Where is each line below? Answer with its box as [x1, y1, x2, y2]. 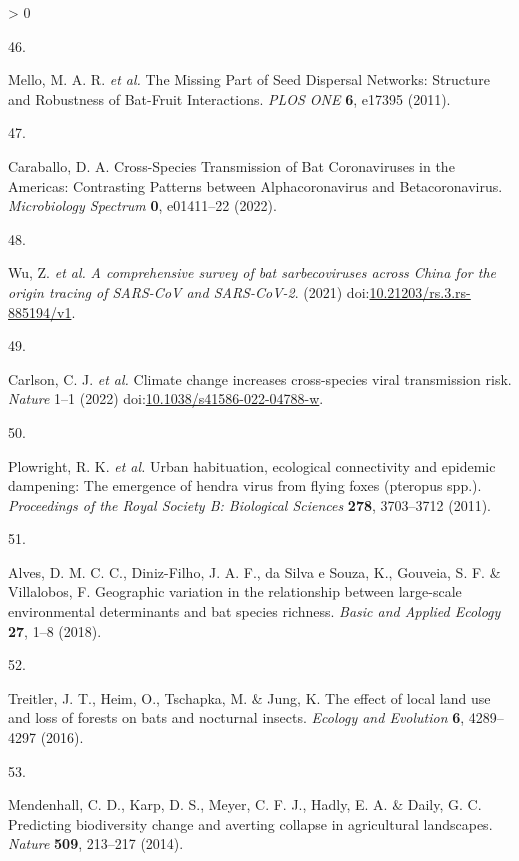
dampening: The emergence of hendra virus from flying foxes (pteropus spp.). [8, 475, 482, 496]
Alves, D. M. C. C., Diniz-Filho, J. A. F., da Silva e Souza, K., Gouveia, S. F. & [8, 561, 501, 582]
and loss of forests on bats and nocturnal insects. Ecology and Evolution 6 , [8, 707, 465, 728]
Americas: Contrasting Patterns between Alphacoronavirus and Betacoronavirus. [8, 175, 503, 196]
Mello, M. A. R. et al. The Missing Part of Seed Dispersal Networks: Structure [8, 69, 490, 90]
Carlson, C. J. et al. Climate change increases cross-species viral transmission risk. [8, 368, 512, 389]
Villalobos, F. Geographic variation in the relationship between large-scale [8, 581, 462, 602]
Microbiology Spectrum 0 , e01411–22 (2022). [8, 195, 277, 216]
